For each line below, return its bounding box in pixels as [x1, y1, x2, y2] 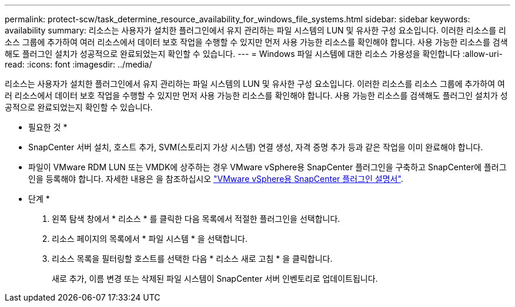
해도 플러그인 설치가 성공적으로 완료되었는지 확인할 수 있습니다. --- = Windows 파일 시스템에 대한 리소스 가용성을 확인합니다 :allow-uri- [5, 49, 503, 59]
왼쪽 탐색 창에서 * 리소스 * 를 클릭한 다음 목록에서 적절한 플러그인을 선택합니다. [52, 214, 340, 224]
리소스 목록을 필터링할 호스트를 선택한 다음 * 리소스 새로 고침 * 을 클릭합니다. [52, 254, 333, 264]
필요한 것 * [28, 122, 68, 132]
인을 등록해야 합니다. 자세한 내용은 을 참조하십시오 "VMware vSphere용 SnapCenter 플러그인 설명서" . [28, 174, 403, 184]
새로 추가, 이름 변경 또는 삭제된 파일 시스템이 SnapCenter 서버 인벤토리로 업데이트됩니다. [52, 274, 378, 284]
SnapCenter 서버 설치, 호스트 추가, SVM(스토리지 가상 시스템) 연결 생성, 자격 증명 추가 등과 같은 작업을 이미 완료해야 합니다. [28, 142, 483, 152]
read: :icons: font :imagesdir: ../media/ [5, 59, 152, 69]
